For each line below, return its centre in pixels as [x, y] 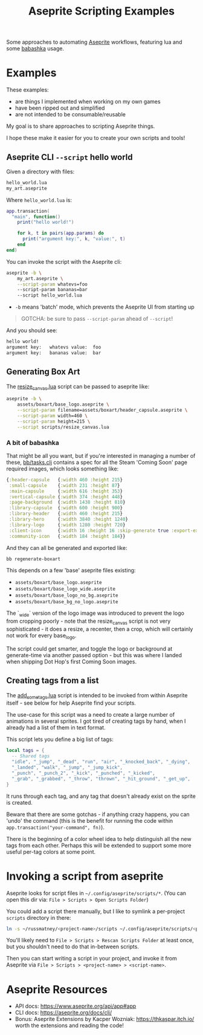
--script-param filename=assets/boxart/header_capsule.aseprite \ [102, 410]
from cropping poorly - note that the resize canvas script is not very [89, 622]
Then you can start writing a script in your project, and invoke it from [92, 959]
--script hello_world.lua [50, 295]
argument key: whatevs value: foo [54, 347]
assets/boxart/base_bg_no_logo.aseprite [66, 602]
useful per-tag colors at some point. [51, 852]
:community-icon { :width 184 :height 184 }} [67, 536]
